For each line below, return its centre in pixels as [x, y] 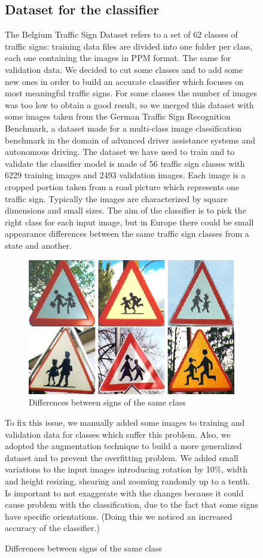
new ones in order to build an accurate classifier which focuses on [124, 81]
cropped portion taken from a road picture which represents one [122, 186]
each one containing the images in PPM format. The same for [118, 58]
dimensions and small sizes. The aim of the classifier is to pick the [126, 210]
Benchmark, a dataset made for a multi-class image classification [123, 128]
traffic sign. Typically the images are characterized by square [116, 198]
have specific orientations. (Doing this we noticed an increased [119, 516]
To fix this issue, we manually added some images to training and [125, 423]
